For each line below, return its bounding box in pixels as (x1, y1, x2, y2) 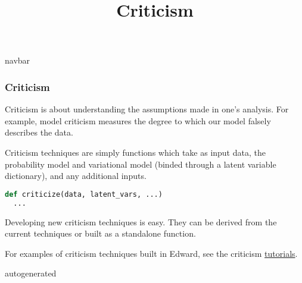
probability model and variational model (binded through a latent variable (5, 158, 276, 170)
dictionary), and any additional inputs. (5, 169, 147, 182)
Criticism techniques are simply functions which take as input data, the (5, 146, 266, 158)
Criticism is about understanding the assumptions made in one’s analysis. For (5, 103, 289, 115)
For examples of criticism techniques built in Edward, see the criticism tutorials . (5, 247, 298, 259)
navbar (5, 54, 30, 67)
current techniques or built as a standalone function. (5, 227, 196, 240)
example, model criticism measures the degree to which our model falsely (5, 114, 271, 127)
